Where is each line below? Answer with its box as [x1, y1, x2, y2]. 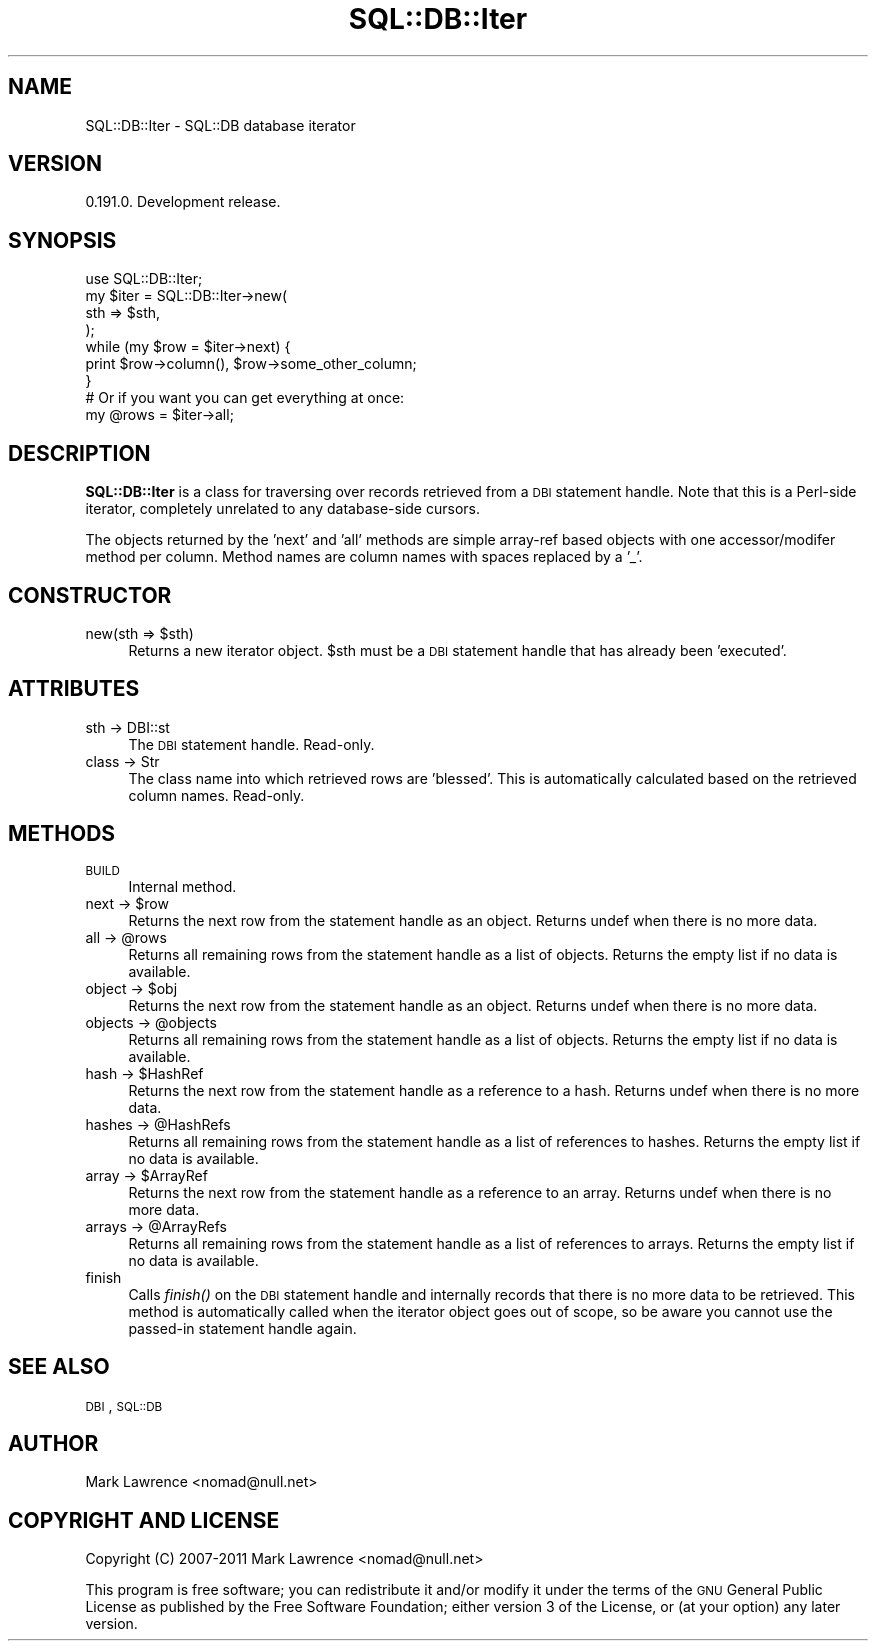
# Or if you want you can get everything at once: [85, 389, 405, 407]
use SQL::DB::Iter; [85, 270, 203, 288]
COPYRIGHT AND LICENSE [8, 1507, 280, 1533]
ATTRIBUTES [8, 676, 140, 702]
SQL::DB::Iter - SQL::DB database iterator [85, 116, 356, 134]
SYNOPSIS [8, 227, 117, 253]
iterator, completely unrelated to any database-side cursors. [85, 500, 480, 518]
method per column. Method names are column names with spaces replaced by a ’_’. [85, 548, 643, 566]
